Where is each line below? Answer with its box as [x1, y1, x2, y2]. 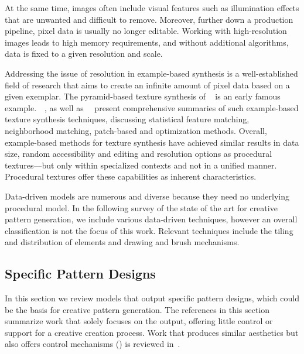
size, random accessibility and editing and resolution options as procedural [5, 147, 272, 160]
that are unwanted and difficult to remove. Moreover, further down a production [5, 13, 293, 25]
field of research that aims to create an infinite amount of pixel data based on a [5, 78, 290, 91]
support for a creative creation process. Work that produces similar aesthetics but [5, 326, 299, 338]
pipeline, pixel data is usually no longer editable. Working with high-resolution [5, 25, 287, 37]
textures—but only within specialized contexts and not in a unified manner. [5, 159, 277, 171]
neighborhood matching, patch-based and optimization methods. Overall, [5, 124, 267, 136]
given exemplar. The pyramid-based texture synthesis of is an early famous [5, 90, 281, 102]
